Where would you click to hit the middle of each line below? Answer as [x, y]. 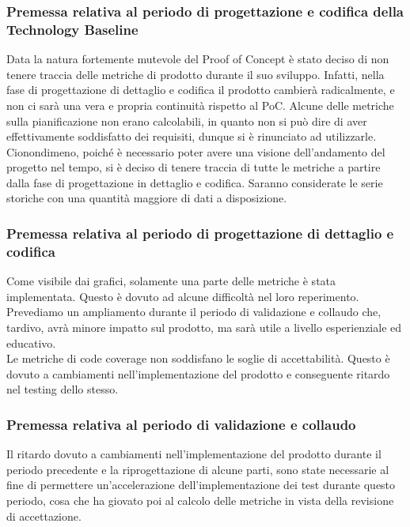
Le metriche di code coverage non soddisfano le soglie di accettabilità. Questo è [198, 358]
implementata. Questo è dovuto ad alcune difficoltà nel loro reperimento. [183, 296]
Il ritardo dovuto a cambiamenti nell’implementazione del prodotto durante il [194, 454]
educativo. [31, 343]
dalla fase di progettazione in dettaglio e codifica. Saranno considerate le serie [195, 182]
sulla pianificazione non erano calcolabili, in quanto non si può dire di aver [187, 120]
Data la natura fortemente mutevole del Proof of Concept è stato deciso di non [198, 59]
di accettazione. [44, 516]
